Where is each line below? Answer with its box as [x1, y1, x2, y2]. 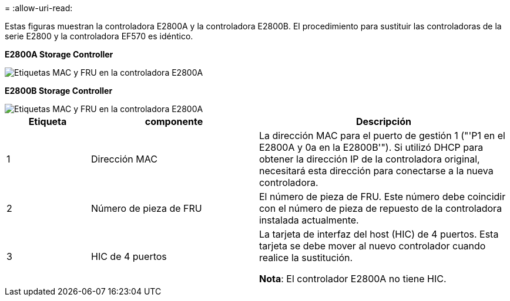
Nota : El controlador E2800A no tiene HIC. [259, 273, 447, 285]
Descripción [355, 116, 411, 127]
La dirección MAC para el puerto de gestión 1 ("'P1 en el [259, 130, 505, 141]
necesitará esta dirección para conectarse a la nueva [259, 165, 494, 177]
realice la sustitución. [259, 252, 353, 263]
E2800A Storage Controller [5, 49, 113, 59]
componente [145, 116, 203, 127]
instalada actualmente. [259, 214, 359, 226]
